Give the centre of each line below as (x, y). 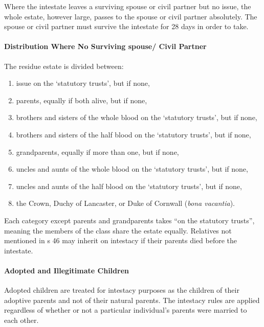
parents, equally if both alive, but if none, (82, 100)
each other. (21, 320)
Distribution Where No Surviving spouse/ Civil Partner (105, 46)
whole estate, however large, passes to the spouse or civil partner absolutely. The (131, 16)
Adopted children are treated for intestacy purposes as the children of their (122, 290)
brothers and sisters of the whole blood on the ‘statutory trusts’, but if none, (137, 117)
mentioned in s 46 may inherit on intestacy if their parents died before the (120, 240)
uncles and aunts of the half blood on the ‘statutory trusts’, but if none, (129, 186)
